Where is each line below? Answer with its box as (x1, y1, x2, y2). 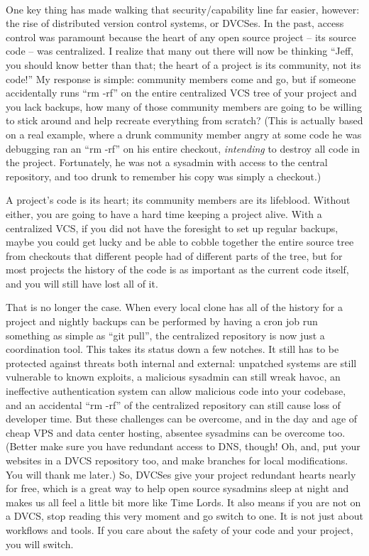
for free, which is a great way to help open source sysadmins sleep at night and (6, 481, 349, 496)
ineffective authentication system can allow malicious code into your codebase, (6, 383, 346, 398)
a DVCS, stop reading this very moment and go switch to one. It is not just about (6, 508, 363, 523)
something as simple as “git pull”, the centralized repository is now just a (6, 327, 325, 342)
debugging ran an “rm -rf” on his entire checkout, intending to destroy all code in (6, 141, 360, 156)
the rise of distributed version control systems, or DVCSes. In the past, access (6, 16, 344, 31)
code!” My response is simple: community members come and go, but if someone (6, 71, 356, 86)
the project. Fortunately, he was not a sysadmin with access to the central (6, 155, 328, 170)
